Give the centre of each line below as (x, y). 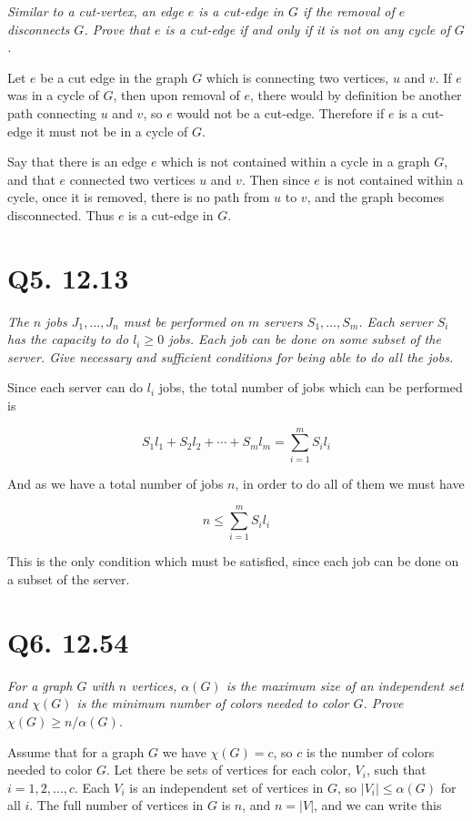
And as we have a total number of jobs (115, 483)
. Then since (276, 179)
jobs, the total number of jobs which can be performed (311, 387)
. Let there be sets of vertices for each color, (229, 770)
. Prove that (117, 29)
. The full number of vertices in (116, 805)
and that (31, 179)
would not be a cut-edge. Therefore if (281, 112)
